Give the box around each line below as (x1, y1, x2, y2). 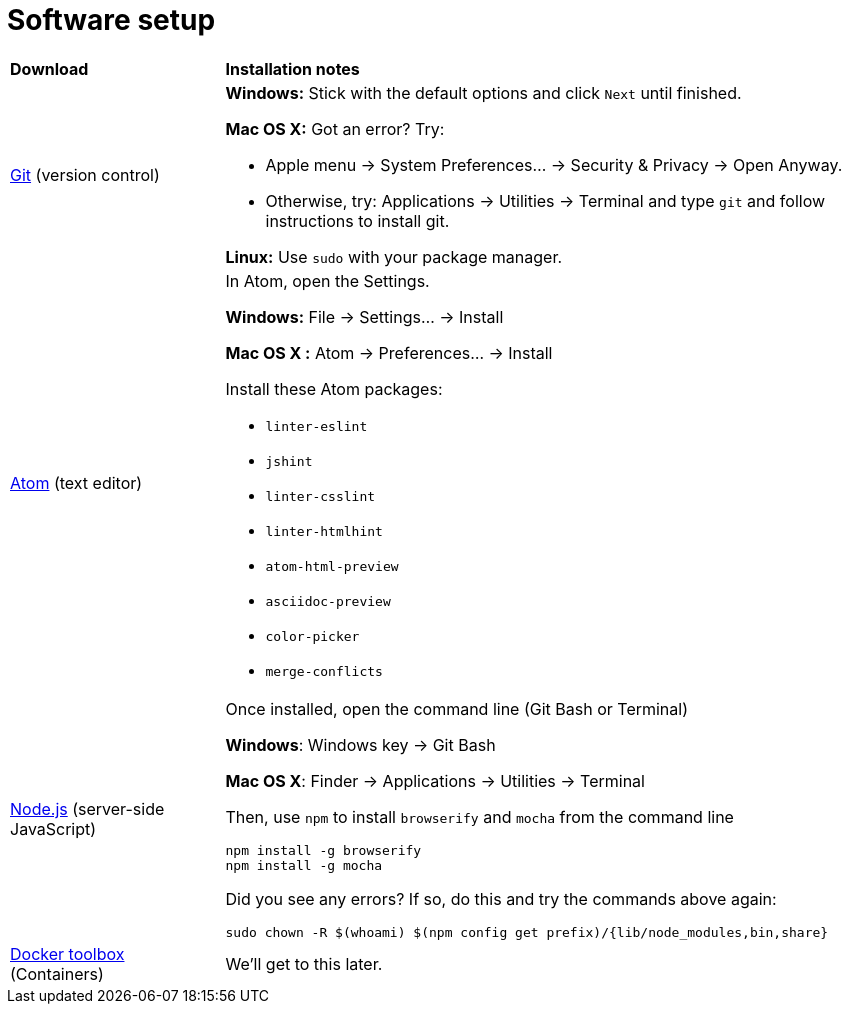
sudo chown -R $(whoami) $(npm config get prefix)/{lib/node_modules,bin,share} (225, 924, 829, 940)
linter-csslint (265, 488, 376, 504)
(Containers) (10, 963, 104, 984)
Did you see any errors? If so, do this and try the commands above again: (225, 888, 777, 909)
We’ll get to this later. (225, 953, 383, 974)
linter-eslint (265, 418, 368, 434)
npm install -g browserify (225, 842, 422, 858)
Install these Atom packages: (225, 378, 443, 399)
